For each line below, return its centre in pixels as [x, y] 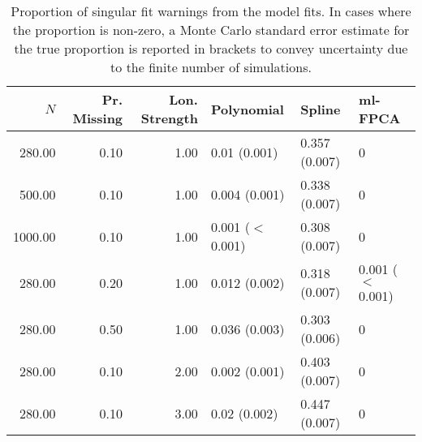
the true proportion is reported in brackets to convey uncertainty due [211, 48]
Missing [98, 118]
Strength [169, 118]
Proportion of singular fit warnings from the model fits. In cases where [211, 11]
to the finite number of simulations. [211, 67]
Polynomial [247, 109]
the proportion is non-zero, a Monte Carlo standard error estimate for [211, 30]
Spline [321, 109]
